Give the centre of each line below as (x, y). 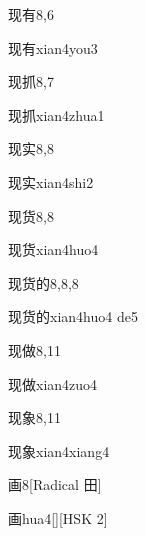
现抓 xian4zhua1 (56, 114)
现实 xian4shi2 (51, 181)
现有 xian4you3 (53, 47)
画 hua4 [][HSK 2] (58, 517)
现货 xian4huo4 (53, 249)
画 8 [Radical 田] (55, 484)
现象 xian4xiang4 (59, 450)
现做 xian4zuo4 (53, 383)
